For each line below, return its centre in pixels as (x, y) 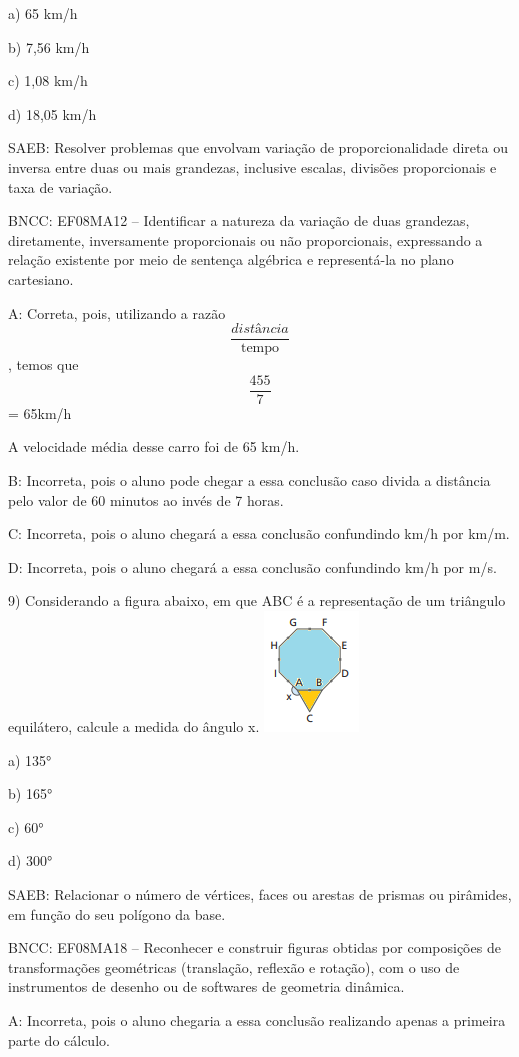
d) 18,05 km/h (52, 113)
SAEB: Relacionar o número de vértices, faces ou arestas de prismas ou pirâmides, (260, 893)
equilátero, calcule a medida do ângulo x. (134, 726)
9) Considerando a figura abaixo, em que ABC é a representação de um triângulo (257, 600)
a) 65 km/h (43, 13)
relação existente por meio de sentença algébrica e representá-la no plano (231, 259)
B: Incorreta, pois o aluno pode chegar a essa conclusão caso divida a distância (249, 480)
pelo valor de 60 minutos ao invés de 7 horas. (146, 499)
